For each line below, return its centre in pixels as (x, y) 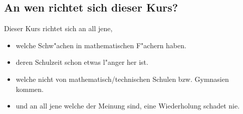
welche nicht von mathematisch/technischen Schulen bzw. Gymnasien (122, 79)
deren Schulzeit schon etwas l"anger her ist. (82, 62)
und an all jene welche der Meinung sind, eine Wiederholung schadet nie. (128, 106)
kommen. (30, 89)
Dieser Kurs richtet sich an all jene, (58, 28)
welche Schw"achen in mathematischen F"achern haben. (101, 45)
